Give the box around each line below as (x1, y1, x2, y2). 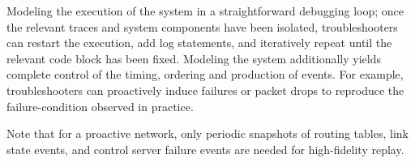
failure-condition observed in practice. (6, 97, 194, 114)
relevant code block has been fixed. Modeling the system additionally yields (6, 49, 381, 66)
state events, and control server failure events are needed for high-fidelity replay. (6, 140, 404, 157)
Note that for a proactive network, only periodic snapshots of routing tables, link (6, 125, 409, 142)
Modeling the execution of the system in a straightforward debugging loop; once (6, 2, 404, 19)
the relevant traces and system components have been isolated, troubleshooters (6, 18, 398, 35)
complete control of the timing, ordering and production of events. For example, (6, 66, 404, 83)
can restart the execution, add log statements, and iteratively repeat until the (6, 34, 392, 51)
